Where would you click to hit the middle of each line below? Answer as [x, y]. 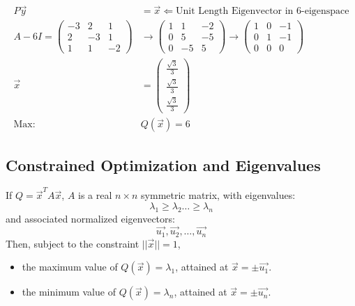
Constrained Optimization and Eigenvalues [163, 164]
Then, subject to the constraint [73, 243]
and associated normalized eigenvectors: [90, 218]
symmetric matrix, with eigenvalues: [218, 195]
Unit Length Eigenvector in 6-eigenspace [263, 11]
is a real [95, 195]
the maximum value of [70, 267]
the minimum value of [69, 292]
